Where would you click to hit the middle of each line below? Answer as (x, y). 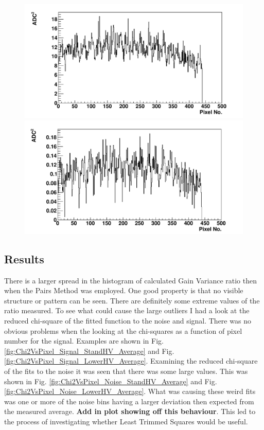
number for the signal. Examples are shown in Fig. (84, 341)
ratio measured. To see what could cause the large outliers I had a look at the (127, 310)
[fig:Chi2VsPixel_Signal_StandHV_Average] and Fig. (89, 351)
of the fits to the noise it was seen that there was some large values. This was (126, 371)
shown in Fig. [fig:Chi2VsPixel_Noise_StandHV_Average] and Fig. (111, 381)
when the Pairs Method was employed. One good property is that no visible (124, 290)
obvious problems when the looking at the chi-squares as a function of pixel (123, 330)
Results (24, 258)
